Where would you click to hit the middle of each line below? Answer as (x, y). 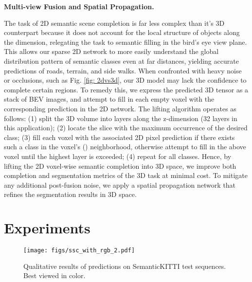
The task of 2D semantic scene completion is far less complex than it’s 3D (114, 23)
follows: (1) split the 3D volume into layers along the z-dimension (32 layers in (121, 118)
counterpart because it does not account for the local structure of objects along (122, 32)
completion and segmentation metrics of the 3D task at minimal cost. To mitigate (126, 175)
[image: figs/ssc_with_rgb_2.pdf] (79, 250)
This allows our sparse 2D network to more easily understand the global (111, 51)
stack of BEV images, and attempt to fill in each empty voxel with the (109, 99)
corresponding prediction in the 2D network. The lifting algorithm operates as (120, 108)
